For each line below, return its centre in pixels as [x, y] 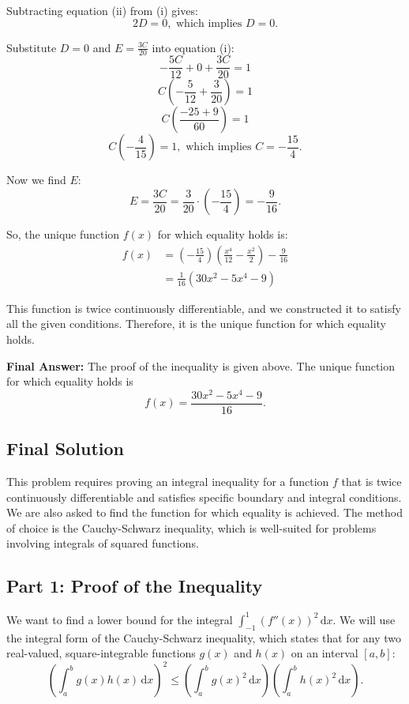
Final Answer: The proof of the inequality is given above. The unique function [201, 365]
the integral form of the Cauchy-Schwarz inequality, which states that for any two [204, 637]
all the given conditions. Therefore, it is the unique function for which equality [196, 324]
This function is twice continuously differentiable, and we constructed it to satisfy [204, 308]
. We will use [364, 619]
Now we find [36, 180]
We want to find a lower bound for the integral [120, 619]
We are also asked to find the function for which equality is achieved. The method [204, 512]
